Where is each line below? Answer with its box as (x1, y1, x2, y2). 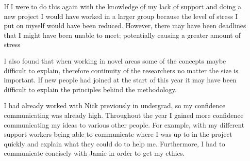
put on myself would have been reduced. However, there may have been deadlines (4, 20, 246, 31)
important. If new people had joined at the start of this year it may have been (4, 75, 236, 85)
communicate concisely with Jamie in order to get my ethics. (4, 148, 185, 158)
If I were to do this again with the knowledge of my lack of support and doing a (4, 1, 242, 11)
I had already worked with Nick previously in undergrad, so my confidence (4, 100, 226, 111)
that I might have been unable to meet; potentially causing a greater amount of (4, 30, 241, 40)
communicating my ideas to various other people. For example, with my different (4, 119, 245, 129)
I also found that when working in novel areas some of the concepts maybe (4, 55, 226, 65)
